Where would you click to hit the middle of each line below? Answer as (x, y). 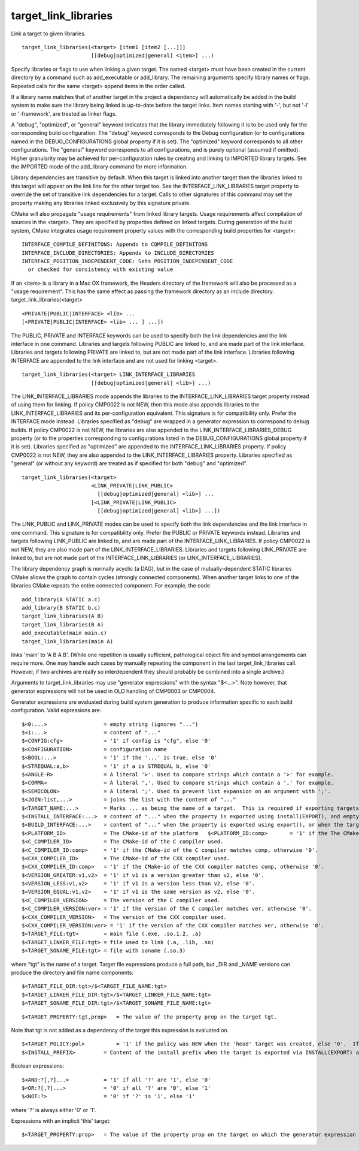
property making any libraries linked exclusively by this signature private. (101, 203)
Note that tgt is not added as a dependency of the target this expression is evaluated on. (120, 1030)
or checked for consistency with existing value (101, 269)
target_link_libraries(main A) (68, 641)
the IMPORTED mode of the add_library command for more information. (99, 167)
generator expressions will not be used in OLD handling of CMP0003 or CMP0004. (113, 691)
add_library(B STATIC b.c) (61, 608)
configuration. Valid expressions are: (56, 710)
